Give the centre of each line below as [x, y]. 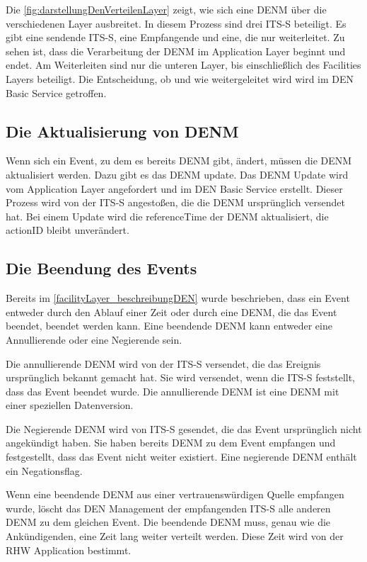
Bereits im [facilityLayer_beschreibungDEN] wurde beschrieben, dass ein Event [178, 298]
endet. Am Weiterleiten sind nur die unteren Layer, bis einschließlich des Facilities [183, 65]
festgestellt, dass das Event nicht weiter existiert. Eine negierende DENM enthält [181, 457]
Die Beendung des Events [101, 268]
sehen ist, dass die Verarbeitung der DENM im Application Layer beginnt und [176, 51]
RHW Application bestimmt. [69, 550]
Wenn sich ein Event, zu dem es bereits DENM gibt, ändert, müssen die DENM [179, 161]
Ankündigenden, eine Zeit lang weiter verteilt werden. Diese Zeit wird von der [175, 536]
